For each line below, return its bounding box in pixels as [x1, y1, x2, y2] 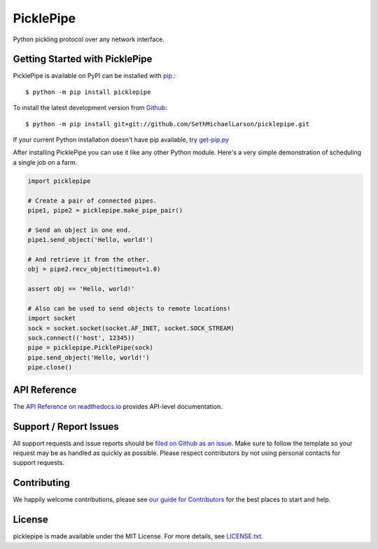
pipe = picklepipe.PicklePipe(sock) [27, 344, 154, 352]
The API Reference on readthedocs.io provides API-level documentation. [13, 402, 223, 410]
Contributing [13, 477, 70, 489]
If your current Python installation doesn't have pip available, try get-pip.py [13, 135, 230, 144]
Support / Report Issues [13, 421, 119, 433]
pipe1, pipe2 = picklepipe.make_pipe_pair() [27, 206, 183, 214]
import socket [27, 314, 76, 323]
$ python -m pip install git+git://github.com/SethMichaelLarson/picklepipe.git [25, 120, 310, 128]
